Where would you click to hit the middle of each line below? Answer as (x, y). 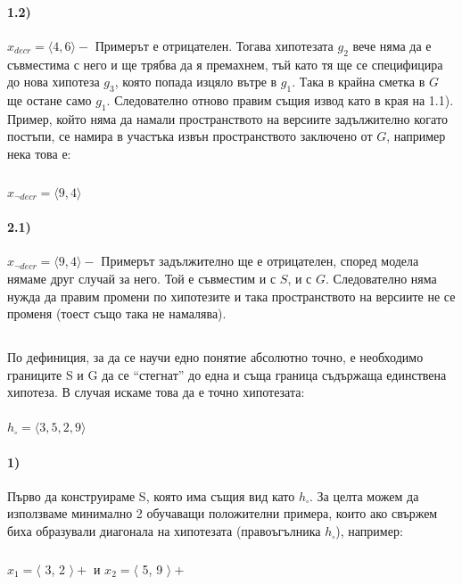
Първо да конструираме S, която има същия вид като (151, 495)
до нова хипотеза (54, 82)
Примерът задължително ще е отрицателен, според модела (260, 261)
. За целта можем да (364, 495)
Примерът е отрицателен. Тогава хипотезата (214, 45)
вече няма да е (392, 45)
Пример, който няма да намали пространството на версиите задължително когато (227, 118)
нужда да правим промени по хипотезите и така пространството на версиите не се (231, 296)
